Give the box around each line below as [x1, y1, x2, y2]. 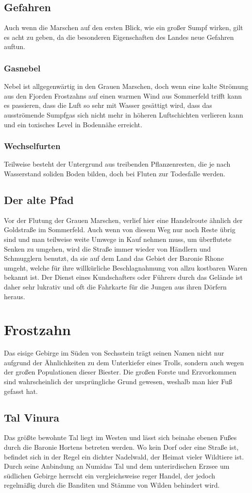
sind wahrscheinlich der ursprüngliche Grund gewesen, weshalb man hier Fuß [4, 376, 232, 387]
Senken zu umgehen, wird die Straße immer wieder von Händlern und [4, 243, 211, 254]
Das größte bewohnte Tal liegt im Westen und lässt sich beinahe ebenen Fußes [4, 432, 237, 442]
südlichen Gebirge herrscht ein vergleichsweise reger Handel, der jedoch [4, 470, 216, 480]
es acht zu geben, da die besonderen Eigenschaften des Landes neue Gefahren [4, 32, 234, 42]
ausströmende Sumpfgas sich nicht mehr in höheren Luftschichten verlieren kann [4, 109, 243, 119]
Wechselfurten [4, 140, 61, 152]
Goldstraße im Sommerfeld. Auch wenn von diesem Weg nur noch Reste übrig [4, 224, 235, 235]
